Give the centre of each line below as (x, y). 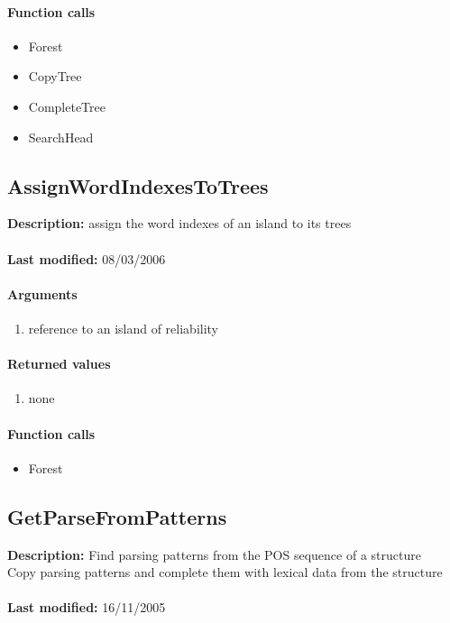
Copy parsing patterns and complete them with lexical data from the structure (225, 572)
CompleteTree (67, 106)
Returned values (59, 364)
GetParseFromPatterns (117, 516)
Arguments (42, 293)
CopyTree (55, 76)
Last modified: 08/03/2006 (87, 258)
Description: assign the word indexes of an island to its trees (179, 223)
